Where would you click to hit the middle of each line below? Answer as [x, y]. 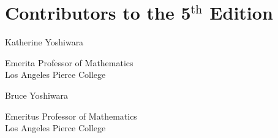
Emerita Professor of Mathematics [69, 62]
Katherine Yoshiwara [44, 42]
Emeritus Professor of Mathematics [71, 116]
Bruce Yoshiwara [37, 95]
